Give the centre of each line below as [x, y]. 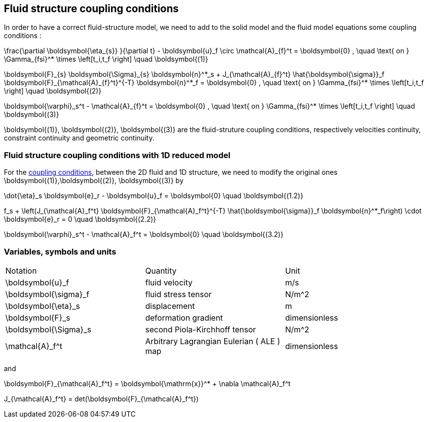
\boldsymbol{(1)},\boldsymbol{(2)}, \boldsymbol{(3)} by [94, 181]
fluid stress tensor [178, 294]
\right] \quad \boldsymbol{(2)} [53, 91]
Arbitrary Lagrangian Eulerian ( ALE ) [213, 341]
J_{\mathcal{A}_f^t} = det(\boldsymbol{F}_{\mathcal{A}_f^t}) [101, 399]
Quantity [161, 270]
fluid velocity [169, 282]
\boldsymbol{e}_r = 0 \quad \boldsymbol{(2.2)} [80, 219]
